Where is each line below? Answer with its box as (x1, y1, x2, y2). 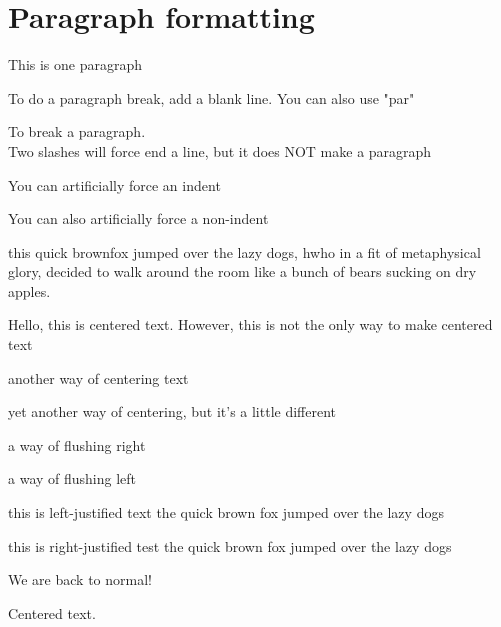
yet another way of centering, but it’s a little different (8, 401, 337, 422)
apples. (8, 280, 51, 301)
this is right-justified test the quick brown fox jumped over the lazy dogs (8, 535, 452, 556)
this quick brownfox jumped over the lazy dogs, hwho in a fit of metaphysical (8, 241, 481, 262)
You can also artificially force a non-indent (8, 208, 269, 229)
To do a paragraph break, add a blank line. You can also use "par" (8, 87, 415, 108)
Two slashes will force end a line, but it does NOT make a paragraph (8, 140, 432, 161)
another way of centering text (8, 367, 189, 388)
